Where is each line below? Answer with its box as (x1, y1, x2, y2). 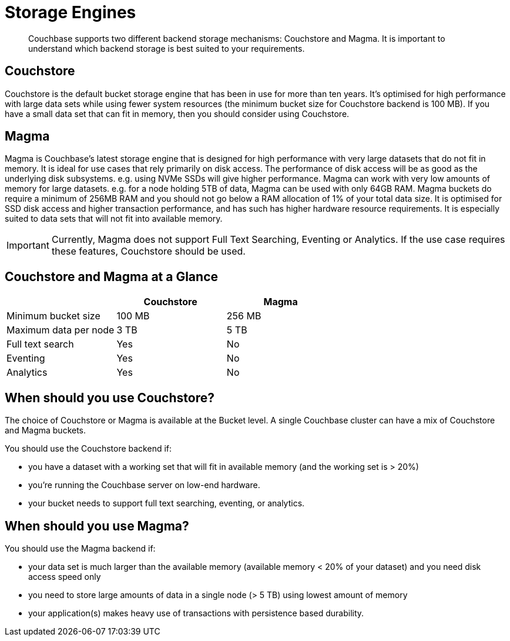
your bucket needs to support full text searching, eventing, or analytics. (28, 498, 305, 509)
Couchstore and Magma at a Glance (5, 269, 218, 284)
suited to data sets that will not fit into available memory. (5, 213, 223, 224)
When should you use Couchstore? (5, 390, 214, 405)
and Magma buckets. (5, 425, 86, 436)
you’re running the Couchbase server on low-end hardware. (28, 480, 260, 490)
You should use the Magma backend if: (5, 543, 156, 553)
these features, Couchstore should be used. (51, 245, 246, 258)
